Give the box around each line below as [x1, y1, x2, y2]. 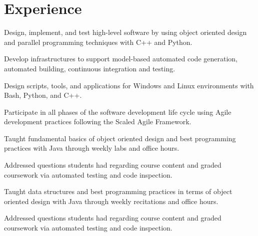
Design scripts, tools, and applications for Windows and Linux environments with [4, 80, 254, 90]
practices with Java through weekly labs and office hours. [4, 143, 179, 153]
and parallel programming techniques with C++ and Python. [4, 36, 192, 47]
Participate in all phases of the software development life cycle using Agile [4, 106, 231, 117]
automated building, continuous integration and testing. [4, 63, 175, 73]
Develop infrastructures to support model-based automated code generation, [4, 53, 237, 64]
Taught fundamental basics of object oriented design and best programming [4, 133, 236, 143]
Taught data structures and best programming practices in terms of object [4, 186, 232, 197]
